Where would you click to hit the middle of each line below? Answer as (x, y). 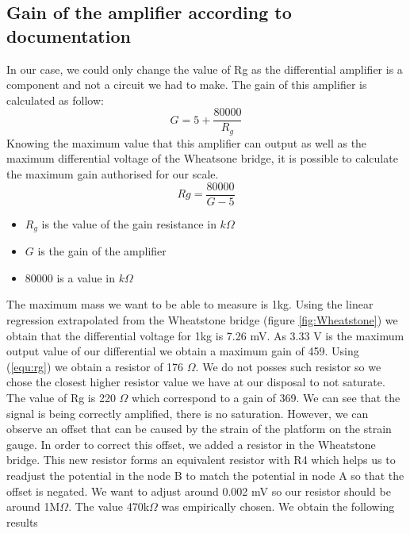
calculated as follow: (55, 100)
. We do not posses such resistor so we (288, 366)
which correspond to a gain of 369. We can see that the (266, 397)
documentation (69, 35)
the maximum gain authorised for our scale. (113, 174)
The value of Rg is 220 (61, 397)
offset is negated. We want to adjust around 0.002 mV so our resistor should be (199, 491)
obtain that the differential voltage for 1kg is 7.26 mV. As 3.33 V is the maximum (205, 335)
